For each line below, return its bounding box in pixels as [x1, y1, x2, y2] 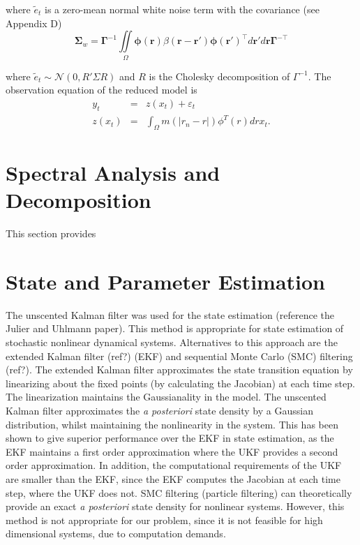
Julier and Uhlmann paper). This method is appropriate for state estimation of [6, 321, 344, 336]
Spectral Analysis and [6, 158, 220, 187]
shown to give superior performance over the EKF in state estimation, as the [6, 431, 334, 445]
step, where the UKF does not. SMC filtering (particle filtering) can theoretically [6, 485, 352, 500]
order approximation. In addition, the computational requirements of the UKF [6, 458, 342, 472]
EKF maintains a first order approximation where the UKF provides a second [6, 444, 338, 458]
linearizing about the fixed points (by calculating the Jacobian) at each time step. [6, 375, 355, 390]
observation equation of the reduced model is [6, 82, 197, 97]
